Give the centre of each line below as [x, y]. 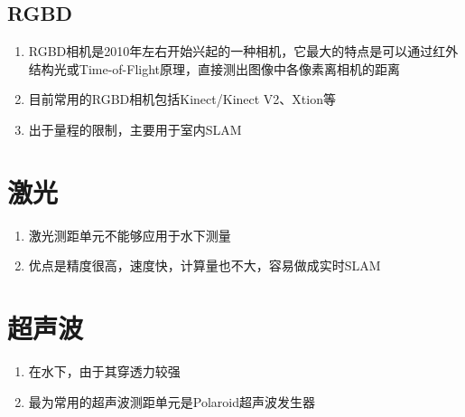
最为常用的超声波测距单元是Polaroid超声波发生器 [172, 401]
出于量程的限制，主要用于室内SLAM [135, 129]
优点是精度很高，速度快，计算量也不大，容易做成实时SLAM [205, 265]
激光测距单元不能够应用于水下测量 [130, 235]
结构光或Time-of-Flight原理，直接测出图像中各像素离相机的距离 [214, 68]
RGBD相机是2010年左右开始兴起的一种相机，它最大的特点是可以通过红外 [243, 51]
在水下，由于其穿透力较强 [104, 371]
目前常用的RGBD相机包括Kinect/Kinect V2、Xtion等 [182, 99]
